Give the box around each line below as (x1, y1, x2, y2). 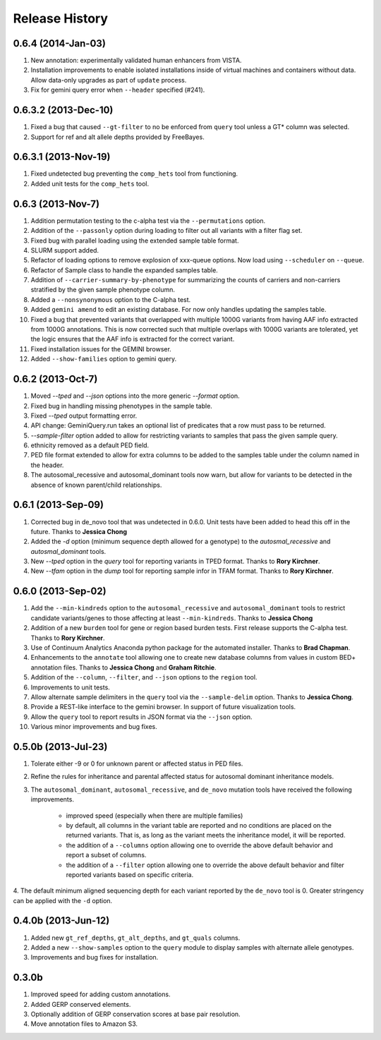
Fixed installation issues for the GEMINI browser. (30, 344, 172, 353)
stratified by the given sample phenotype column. (30, 286, 176, 294)
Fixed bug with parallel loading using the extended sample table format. (30, 236, 239, 245)
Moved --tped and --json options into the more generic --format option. (30, 392, 240, 400)
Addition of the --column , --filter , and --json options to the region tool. (30, 673, 258, 682)
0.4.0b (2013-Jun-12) (13, 914, 110, 927)
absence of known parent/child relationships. (30, 480, 162, 489)
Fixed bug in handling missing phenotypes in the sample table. (30, 401, 213, 410)
